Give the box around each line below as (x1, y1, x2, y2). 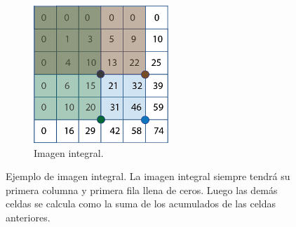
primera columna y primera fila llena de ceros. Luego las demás (6, 182, 278, 197)
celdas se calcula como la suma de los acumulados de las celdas (6, 196, 276, 211)
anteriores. (6, 209, 51, 224)
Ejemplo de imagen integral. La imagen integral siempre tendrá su (6, 169, 290, 184)
